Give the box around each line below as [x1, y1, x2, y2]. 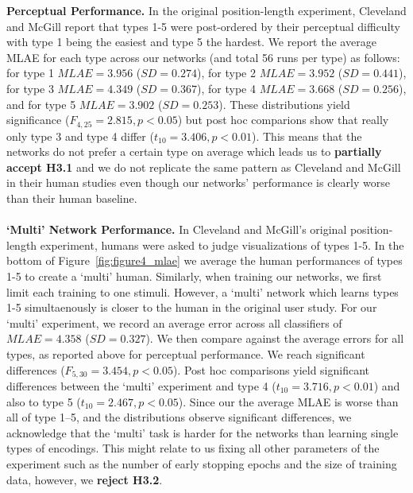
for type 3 [6, 80, 54, 96]
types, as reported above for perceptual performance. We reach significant [6, 345, 365, 362]
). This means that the [251, 127, 362, 144]
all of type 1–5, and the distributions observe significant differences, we [6, 409, 352, 425]
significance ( [6, 111, 70, 128]
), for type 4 [197, 80, 256, 96]
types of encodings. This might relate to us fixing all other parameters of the [6, 440, 380, 456]
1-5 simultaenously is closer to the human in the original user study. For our [6, 299, 377, 316]
